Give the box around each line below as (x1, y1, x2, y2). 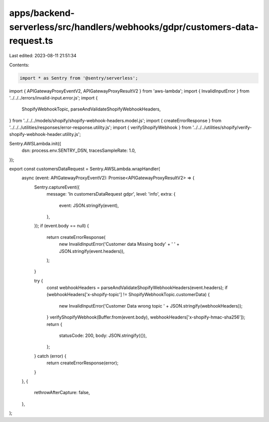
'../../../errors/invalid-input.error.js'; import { (9, 95, 98, 101)
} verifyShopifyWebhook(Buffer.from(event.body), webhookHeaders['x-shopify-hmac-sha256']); (46, 314, 246, 320)
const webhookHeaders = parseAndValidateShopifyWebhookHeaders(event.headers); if (46, 285, 228, 291)
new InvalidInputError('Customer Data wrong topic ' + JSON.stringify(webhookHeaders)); (59, 303, 243, 309)
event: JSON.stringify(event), (59, 202, 119, 209)
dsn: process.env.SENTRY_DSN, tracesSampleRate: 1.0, (21, 147, 136, 154)
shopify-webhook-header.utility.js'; (9, 131, 81, 137)
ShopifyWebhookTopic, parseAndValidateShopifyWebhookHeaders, (21, 106, 161, 112)
